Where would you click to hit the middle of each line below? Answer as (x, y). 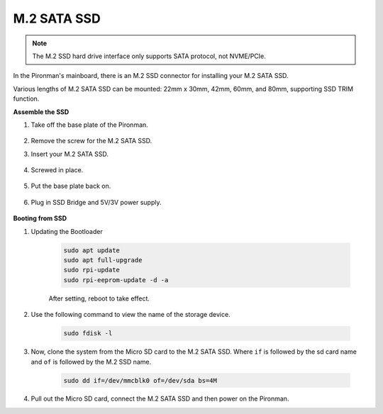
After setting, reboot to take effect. (99, 298)
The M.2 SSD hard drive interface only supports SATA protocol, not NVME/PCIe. (149, 56)
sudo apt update (92, 250)
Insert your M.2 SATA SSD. (70, 154)
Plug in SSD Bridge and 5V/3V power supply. (96, 202)
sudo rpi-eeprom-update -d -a (116, 280)
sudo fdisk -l (88, 334)
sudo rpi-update (92, 270)
